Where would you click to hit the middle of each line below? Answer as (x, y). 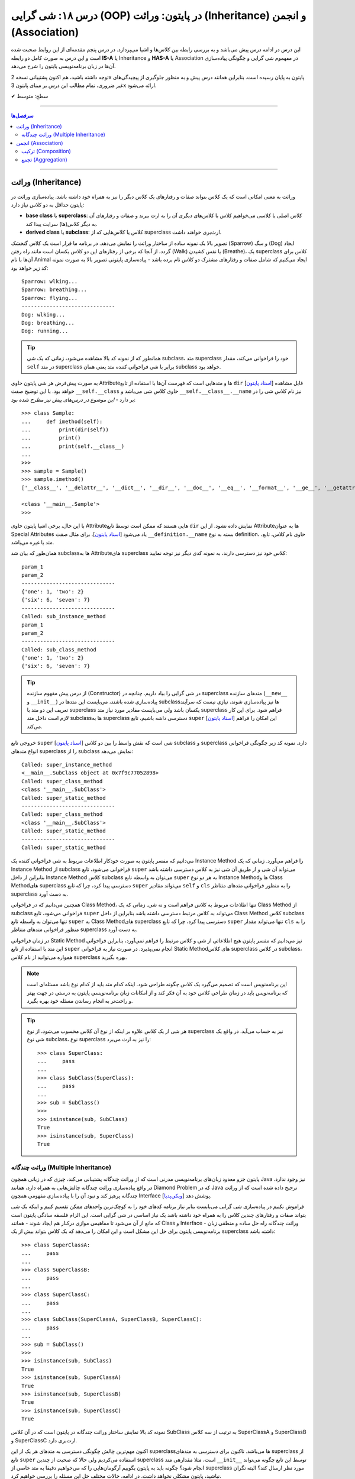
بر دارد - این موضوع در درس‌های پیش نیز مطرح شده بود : (73, 399)
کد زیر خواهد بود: (30, 268)
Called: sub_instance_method (64, 616)
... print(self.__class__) (73, 446)
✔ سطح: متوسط (30, 96)
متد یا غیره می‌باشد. (33, 542)
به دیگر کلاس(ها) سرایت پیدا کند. (62, 224)
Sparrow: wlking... (50, 282)
